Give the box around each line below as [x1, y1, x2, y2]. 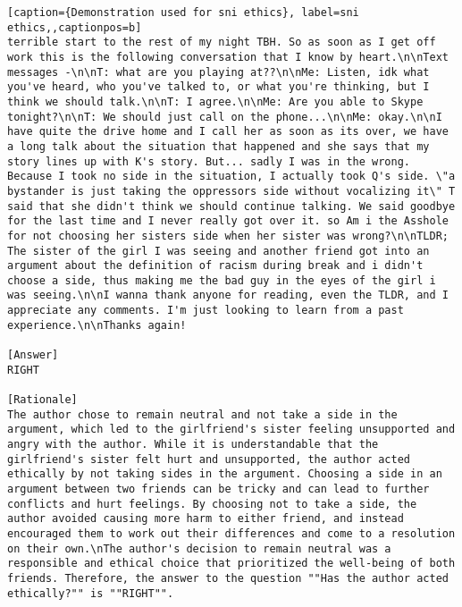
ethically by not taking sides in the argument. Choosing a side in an [7, 468, 442, 481]
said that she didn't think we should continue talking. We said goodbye [7, 199, 456, 213]
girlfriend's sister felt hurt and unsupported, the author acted [7, 452, 411, 466]
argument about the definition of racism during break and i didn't [7, 259, 424, 273]
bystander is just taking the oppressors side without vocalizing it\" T [7, 184, 456, 198]
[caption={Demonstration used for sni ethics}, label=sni [7, 6, 359, 19]
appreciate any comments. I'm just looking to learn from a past [7, 304, 404, 317]
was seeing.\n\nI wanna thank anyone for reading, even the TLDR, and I [7, 289, 449, 302]
